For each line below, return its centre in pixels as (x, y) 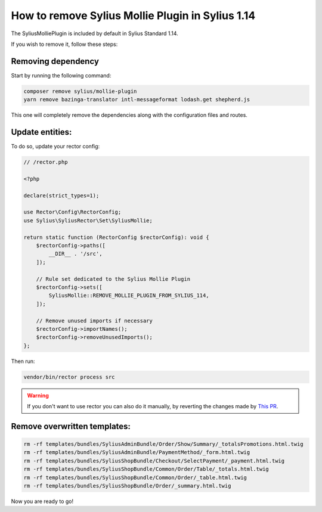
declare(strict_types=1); (61, 196)
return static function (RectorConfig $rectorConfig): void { (116, 237)
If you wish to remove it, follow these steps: (64, 44)
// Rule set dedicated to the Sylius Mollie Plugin (113, 279)
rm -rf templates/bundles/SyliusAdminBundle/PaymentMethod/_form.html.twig (137, 452)
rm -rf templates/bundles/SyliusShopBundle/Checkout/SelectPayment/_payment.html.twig (154, 461)
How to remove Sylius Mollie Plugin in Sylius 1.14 (133, 15)
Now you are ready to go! (42, 501)
